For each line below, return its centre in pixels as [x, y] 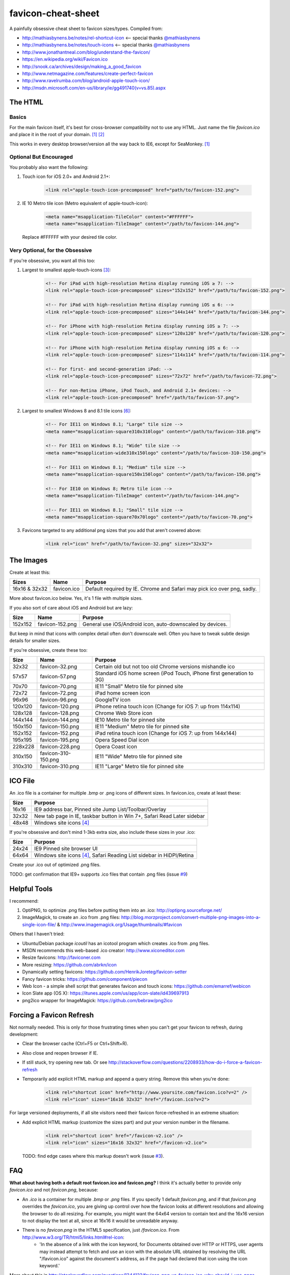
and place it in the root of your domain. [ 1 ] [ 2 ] [57, 135]
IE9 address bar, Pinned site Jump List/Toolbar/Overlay [100, 809]
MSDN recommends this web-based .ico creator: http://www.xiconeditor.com [103, 951]
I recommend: [24, 901]
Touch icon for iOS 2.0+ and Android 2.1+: [66, 176]
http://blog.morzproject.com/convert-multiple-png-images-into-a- [191, 917]
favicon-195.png [59, 740]
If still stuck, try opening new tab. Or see [65, 1062]
